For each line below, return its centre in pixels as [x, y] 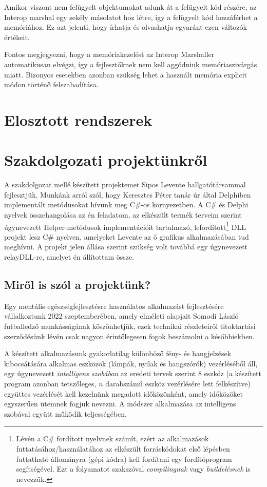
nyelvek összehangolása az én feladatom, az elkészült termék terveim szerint [123, 215]
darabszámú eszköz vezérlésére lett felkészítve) [178, 384]
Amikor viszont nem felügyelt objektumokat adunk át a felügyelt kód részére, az [130, 7]
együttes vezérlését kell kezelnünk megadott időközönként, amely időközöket [123, 393]
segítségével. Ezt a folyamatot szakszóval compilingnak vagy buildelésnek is [133, 469]
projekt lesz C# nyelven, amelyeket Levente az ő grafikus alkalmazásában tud [127, 236]
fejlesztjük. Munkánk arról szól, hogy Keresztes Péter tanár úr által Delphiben [128, 194]
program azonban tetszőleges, [50, 384]
